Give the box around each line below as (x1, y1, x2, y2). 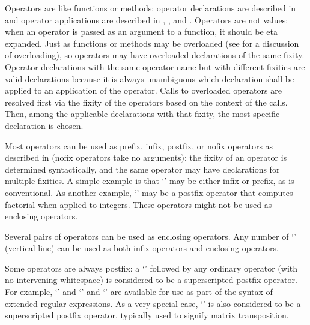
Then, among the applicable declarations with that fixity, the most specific (5, 107, 280, 120)
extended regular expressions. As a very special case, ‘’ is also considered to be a (5, 297, 301, 309)
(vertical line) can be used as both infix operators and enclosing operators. (5, 242, 279, 254)
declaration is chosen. (5, 119, 84, 131)
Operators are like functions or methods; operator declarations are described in (5, 2, 296, 14)
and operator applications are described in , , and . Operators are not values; (5, 13, 288, 26)
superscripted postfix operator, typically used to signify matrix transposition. (5, 309, 289, 321)
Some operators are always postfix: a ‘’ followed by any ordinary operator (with (5, 261, 298, 274)
